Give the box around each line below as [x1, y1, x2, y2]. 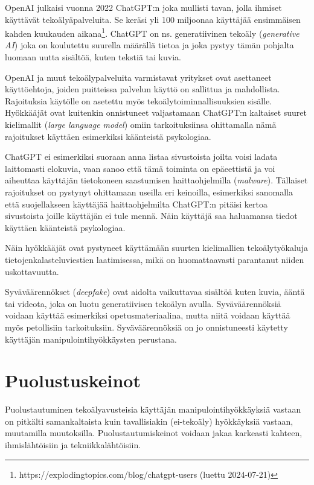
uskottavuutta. [5, 265, 59, 277]
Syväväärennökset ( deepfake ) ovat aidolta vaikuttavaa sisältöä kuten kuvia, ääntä [5, 285, 305, 298]
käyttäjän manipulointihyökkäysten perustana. [5, 332, 177, 345]
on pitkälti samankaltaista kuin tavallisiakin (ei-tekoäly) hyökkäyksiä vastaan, [5, 414, 293, 427]
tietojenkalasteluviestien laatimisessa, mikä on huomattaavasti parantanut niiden [5, 253, 304, 265]
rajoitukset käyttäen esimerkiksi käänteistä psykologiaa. [5, 130, 211, 142]
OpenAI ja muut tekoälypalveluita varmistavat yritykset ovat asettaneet [5, 71, 272, 83]
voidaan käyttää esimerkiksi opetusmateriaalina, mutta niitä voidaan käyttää [5, 309, 290, 322]
